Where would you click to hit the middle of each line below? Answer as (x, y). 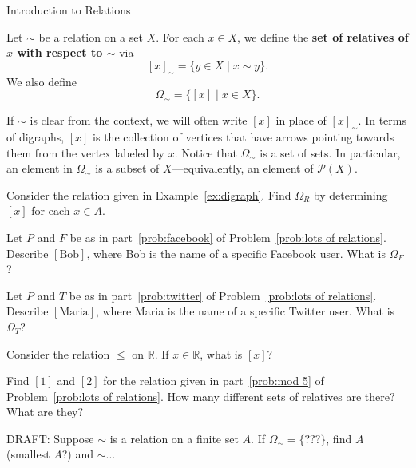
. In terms (382, 120)
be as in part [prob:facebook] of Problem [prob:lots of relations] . (228, 237)
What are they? (45, 412)
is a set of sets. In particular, (330, 152)
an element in (40, 168)
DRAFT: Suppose (50, 438)
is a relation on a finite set (174, 438)
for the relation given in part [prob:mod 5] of (214, 381)
